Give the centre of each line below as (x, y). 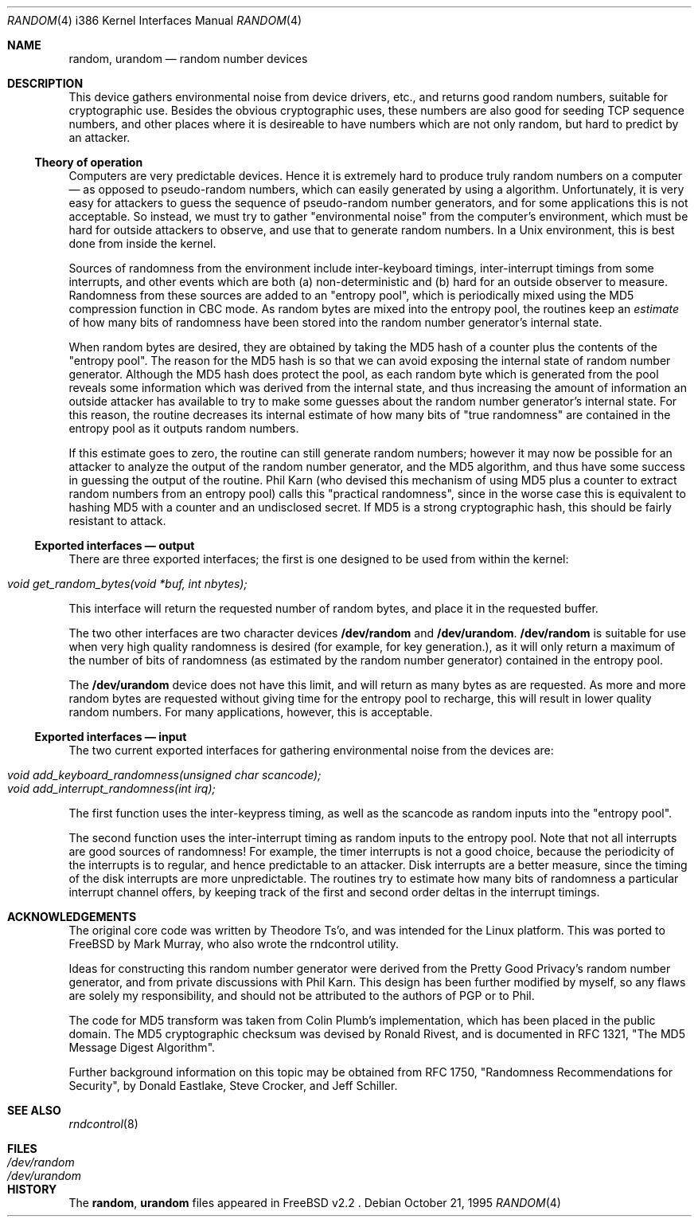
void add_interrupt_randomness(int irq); (111, 788)
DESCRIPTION (45, 83)
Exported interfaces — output (115, 545)
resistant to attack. (117, 521)
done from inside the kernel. (142, 243)
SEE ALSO (34, 1110)
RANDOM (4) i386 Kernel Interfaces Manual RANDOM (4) (155, 20)
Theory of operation (89, 162)
